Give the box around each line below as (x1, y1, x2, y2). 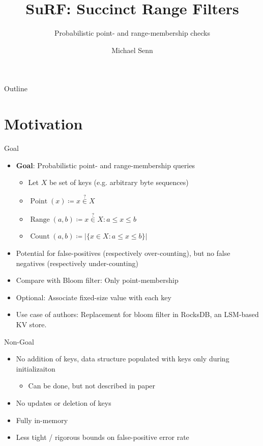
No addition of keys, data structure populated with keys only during (16, 353, 229, 364)
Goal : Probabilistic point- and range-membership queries (16, 160, 195, 170)
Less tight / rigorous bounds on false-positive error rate (16, 432, 189, 442)
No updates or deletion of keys (16, 397, 111, 408)
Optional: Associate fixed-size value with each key (16, 292, 171, 302)
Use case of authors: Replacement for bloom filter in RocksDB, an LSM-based (16, 309, 259, 320)
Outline (4, 83, 27, 94)
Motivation (4, 113, 83, 134)
